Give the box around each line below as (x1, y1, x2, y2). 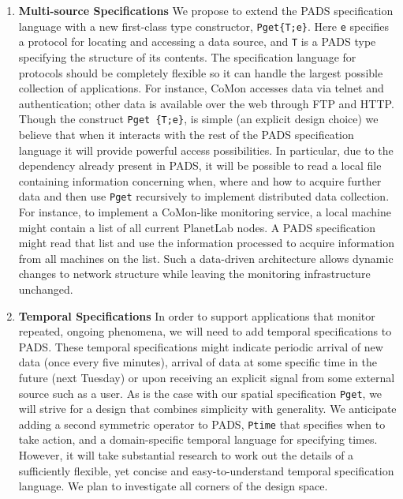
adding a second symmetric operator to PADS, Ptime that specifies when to (18, 415, 386, 432)
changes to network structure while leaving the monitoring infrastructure (18, 265, 371, 282)
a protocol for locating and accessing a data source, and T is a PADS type (18, 33, 376, 50)
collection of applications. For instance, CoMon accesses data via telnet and (18, 80, 384, 96)
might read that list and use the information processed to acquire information (18, 234, 394, 251)
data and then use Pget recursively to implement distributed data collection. (18, 188, 390, 204)
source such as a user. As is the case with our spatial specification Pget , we (18, 385, 382, 401)
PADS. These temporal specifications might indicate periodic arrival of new (18, 338, 383, 355)
